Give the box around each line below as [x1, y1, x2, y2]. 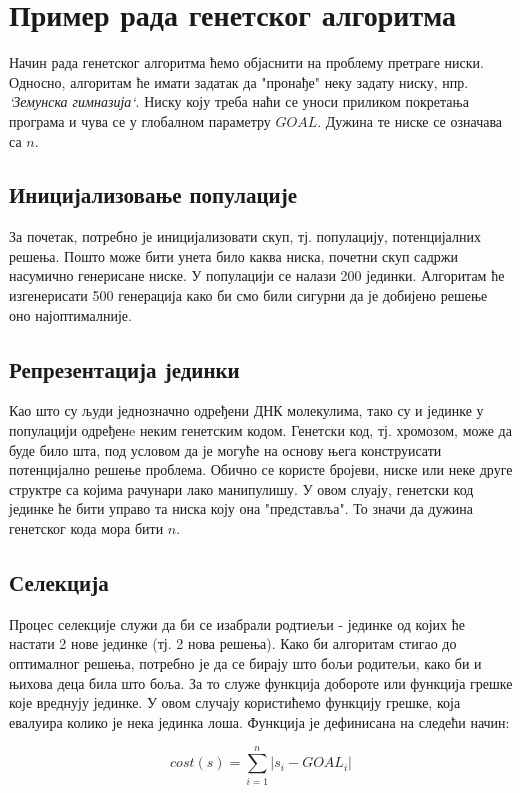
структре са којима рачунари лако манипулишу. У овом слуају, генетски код [9, 478, 474, 499]
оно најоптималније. [9, 304, 132, 325]
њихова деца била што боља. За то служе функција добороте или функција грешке [9, 672, 513, 693]
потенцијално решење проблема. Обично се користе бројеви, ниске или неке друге [9, 459, 513, 480]
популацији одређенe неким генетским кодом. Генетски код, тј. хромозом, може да [9, 420, 512, 441]
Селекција [9, 567, 109, 598]
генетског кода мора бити [9, 518, 164, 539]
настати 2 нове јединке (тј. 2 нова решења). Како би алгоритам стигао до [9, 633, 457, 654]
